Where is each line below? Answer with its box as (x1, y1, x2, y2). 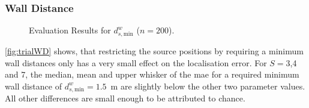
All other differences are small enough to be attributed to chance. (5, 92, 245, 104)
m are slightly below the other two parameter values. (110, 79, 305, 92)
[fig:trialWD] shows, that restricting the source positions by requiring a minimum (5, 44, 304, 57)
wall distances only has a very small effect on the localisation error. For (5, 56, 267, 69)
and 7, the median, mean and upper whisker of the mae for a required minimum (5, 68, 299, 81)
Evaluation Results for (29, 24, 111, 36)
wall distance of (5, 79, 62, 92)
